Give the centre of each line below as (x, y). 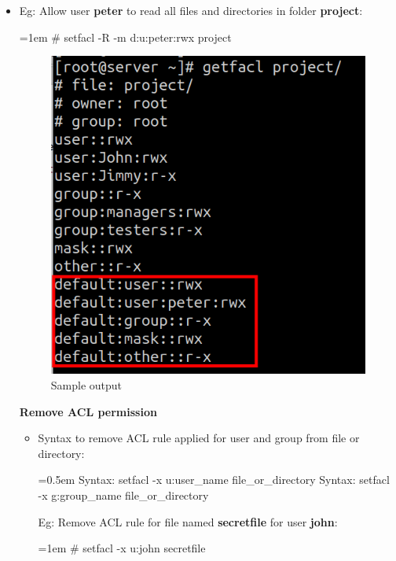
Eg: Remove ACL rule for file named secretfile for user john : (188, 521)
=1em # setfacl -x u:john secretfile (122, 548)
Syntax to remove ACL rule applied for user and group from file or (199, 438)
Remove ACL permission (88, 411)
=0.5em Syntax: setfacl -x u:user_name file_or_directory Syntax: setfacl (214, 480)
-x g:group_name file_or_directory (123, 495)
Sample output (86, 384)
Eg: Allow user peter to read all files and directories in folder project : (191, 10)
